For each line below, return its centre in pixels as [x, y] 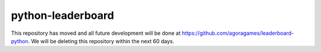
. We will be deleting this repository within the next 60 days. [101, 41]
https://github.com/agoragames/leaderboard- [238, 33]
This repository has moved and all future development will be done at [96, 33]
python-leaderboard [62, 15]
